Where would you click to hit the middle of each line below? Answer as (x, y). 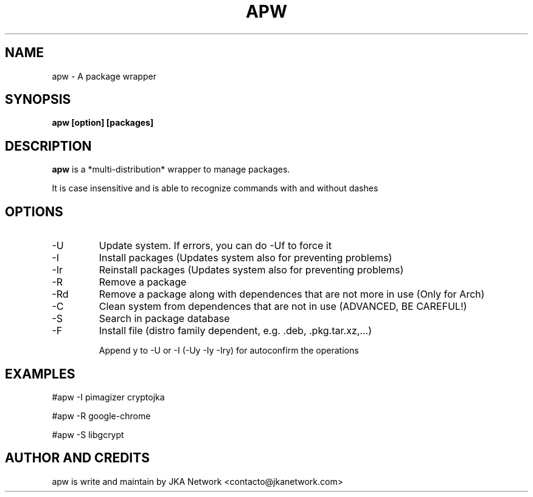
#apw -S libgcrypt (88, 434)
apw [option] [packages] (103, 123)
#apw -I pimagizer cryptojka (108, 397)
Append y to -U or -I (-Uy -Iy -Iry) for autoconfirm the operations (229, 351)
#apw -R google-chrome (101, 416)
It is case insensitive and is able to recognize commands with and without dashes (215, 188)
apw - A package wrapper (104, 76)
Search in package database (164, 319)
